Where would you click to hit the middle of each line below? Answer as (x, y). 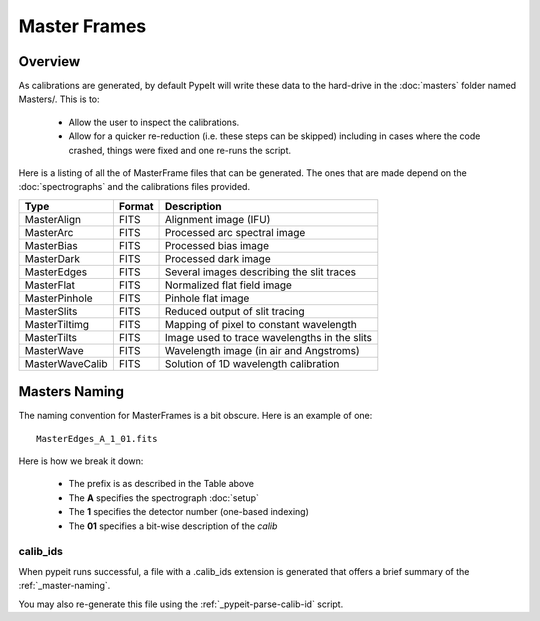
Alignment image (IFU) (218, 219)
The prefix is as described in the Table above (161, 484)
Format (136, 206)
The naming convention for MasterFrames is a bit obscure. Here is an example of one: (195, 416)
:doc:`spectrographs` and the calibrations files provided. (134, 187)
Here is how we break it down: (81, 461)
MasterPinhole (59, 298)
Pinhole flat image (207, 298)
